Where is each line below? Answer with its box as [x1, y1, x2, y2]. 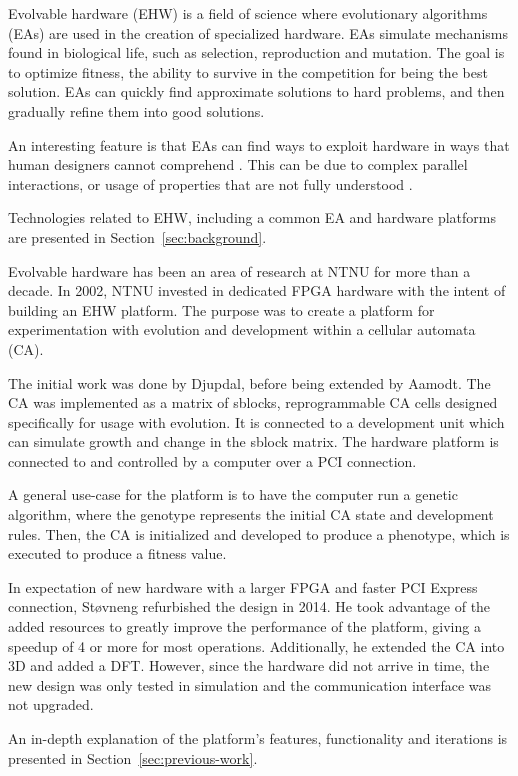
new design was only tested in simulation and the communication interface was [8, 674, 491, 695]
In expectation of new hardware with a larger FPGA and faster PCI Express [8, 576, 478, 597]
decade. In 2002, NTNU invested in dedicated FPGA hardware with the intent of [8, 280, 506, 301]
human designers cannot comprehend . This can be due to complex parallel [8, 154, 468, 175]
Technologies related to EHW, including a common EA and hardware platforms [8, 207, 496, 228]
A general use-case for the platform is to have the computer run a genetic [8, 484, 458, 505]
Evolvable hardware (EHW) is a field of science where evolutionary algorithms [8, 3, 488, 23]
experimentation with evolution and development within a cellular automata [8, 319, 476, 340]
